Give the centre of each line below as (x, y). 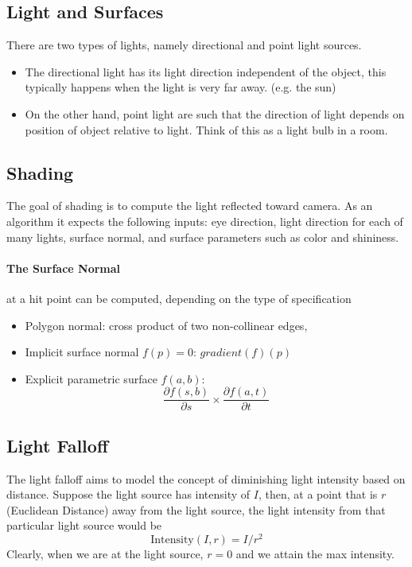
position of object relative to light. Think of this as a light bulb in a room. (206, 129)
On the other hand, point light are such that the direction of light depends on (215, 113)
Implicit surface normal (82, 352)
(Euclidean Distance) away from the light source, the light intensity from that (196, 509)
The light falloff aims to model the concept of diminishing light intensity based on (206, 478)
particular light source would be (84, 525)
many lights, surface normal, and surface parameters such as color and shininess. (203, 237)
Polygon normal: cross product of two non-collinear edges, (166, 325)
